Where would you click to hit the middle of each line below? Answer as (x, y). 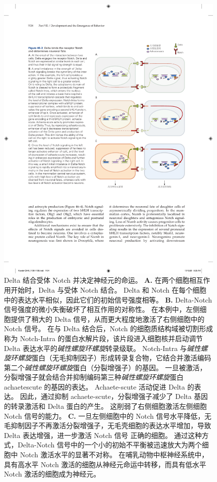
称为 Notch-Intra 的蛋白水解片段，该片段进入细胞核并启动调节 (103, 338)
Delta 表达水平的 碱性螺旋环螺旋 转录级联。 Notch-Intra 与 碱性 (102, 348)
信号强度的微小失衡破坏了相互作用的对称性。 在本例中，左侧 (102, 309)
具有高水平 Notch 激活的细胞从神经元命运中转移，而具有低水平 (105, 464)
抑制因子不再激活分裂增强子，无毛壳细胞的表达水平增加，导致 (111, 425)
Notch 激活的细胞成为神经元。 (52, 474)
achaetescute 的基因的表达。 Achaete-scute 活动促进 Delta (94, 386)
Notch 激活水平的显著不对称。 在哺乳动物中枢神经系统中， (114, 455)
